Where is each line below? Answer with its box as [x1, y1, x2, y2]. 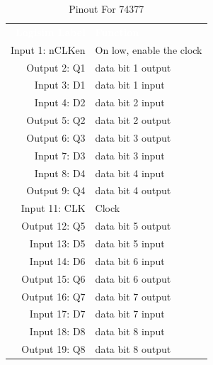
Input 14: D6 [29, 253, 86, 268]
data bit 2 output [95, 113, 171, 128]
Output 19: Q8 [21, 342, 86, 356]
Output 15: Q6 [21, 271, 86, 286]
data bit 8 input [95, 324, 165, 339]
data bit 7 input [95, 306, 165, 321]
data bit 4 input [95, 165, 165, 180]
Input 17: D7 [29, 306, 86, 321]
